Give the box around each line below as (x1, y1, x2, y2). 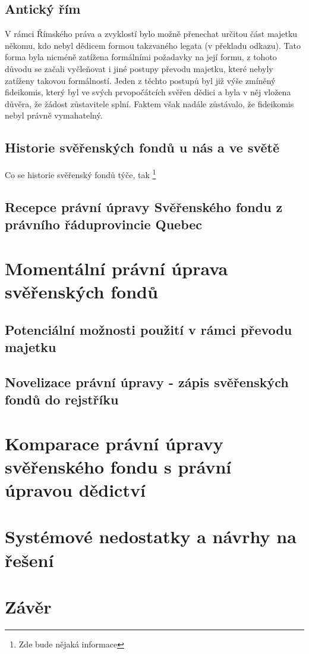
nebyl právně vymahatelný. (5, 109, 103, 122)
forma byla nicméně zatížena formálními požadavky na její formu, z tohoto (5, 51, 277, 63)
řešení (5, 547, 54, 572)
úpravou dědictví (5, 478, 146, 502)
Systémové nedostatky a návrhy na (5, 524, 297, 549)
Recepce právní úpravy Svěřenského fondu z (5, 197, 283, 216)
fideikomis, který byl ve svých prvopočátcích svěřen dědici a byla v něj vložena (5, 86, 291, 98)
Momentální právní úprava (5, 256, 228, 280)
